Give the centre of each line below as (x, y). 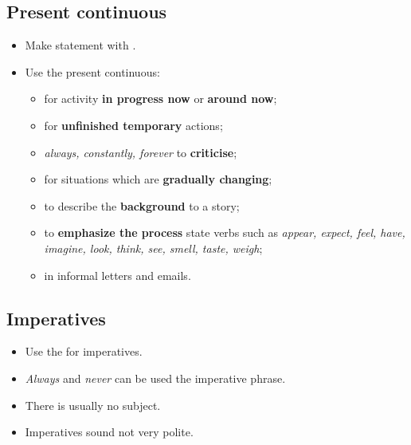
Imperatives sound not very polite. (109, 432)
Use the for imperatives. (84, 351)
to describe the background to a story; (142, 205)
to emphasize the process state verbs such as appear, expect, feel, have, (225, 232)
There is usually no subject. (93, 405)
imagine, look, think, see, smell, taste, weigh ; (153, 248)
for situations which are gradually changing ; (158, 179)
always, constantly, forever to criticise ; (141, 152)
